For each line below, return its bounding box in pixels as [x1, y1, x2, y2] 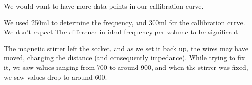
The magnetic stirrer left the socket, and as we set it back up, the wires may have [4, 43, 248, 53]
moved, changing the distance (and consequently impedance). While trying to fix [4, 52, 245, 63]
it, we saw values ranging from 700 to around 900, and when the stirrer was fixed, [4, 62, 248, 72]
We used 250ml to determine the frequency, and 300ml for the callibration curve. [4, 17, 245, 27]
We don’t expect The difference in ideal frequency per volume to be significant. [4, 27, 240, 37]
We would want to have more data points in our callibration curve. [4, 1, 204, 11]
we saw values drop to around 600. [4, 71, 107, 82]
